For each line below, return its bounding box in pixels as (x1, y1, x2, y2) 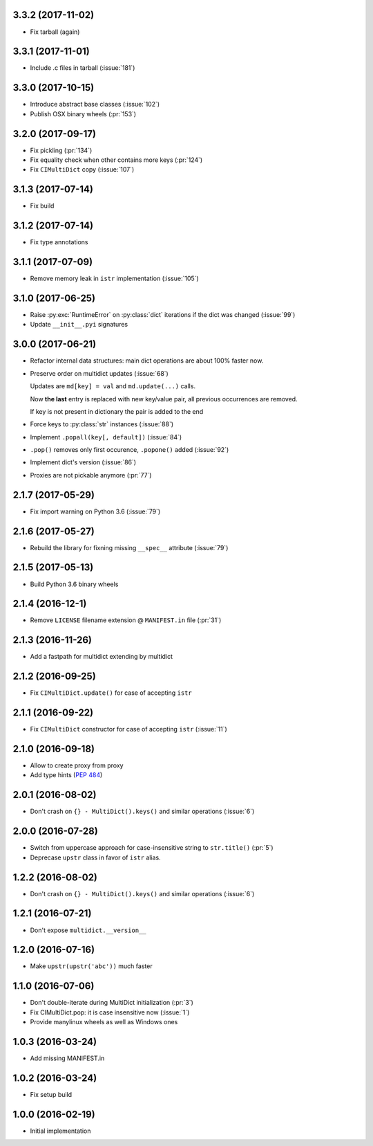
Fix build (30, 201, 55, 210)
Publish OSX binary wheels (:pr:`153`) (30, 109, 137, 118)
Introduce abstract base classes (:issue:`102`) (30, 100, 160, 109)
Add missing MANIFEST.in (30, 1054, 105, 1062)
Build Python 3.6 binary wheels (30, 580, 119, 588)
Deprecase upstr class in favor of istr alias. (30, 853, 162, 862)
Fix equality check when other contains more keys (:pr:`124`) (30, 156, 203, 164)
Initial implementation (30, 1127, 91, 1135)
